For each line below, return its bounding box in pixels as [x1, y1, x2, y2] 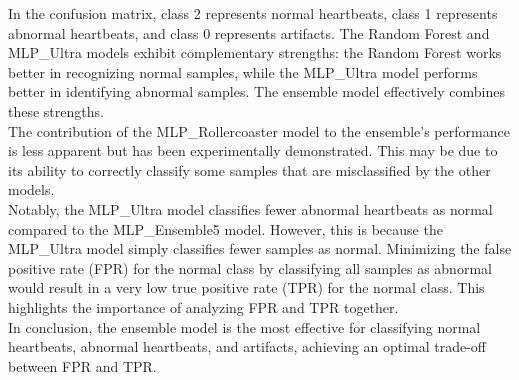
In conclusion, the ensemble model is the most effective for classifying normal [8, 316, 481, 337]
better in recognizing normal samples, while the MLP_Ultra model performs [8, 61, 478, 82]
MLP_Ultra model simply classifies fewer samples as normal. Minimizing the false [8, 238, 512, 259]
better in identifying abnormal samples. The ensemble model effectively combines [8, 81, 505, 102]
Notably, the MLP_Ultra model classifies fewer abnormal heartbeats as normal [8, 198, 493, 219]
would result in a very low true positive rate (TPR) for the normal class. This [8, 277, 485, 298]
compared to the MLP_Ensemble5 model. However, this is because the [8, 218, 443, 239]
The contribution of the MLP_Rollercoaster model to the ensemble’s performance [8, 120, 510, 141]
